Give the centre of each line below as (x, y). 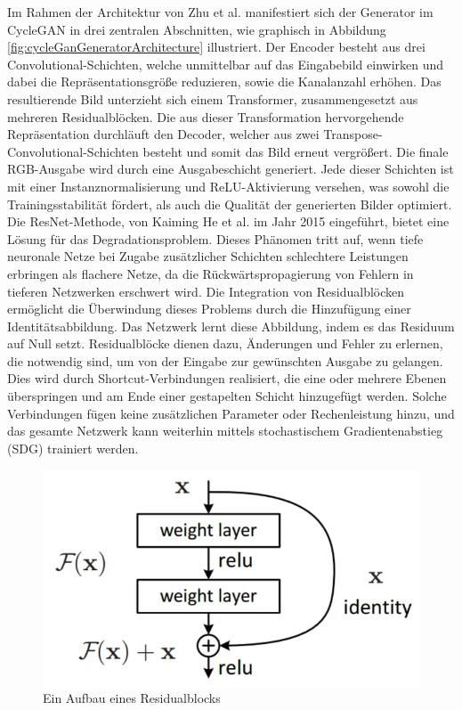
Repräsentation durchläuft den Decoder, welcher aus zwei (163, 134)
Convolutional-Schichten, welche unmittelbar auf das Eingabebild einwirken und (226, 64)
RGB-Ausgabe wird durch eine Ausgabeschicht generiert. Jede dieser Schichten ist (231, 169)
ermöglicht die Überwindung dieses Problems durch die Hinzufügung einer (209, 309)
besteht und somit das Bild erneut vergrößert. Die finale (296, 151)
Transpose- (353, 134)
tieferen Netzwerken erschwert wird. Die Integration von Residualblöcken (206, 291)
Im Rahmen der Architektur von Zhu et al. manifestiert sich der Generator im (220, 12)
